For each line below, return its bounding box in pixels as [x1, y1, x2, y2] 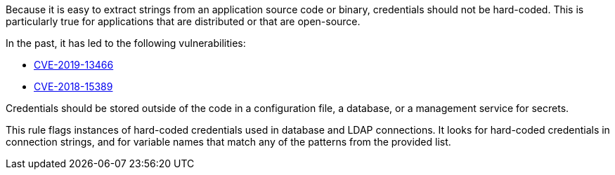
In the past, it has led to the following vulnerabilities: [6, 37, 246, 49]
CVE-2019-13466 [34, 59, 114, 71]
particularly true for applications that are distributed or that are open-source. [6, 15, 361, 27]
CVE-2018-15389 [34, 80, 113, 92]
